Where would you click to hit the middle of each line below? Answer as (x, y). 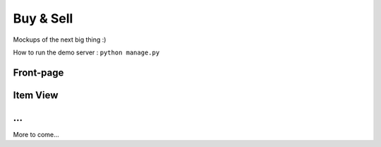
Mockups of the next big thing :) (60, 40)
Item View (36, 95)
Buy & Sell (43, 18)
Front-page (38, 72)
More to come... (36, 134)
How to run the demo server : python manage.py (86, 52)
